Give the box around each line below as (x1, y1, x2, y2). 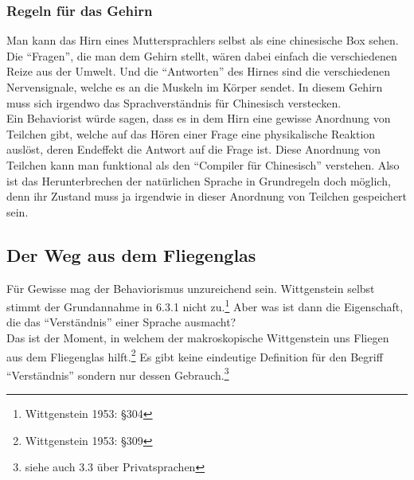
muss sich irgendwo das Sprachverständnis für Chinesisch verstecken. (6, 94, 342, 111)
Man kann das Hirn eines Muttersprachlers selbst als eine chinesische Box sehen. (6, 32, 399, 49)
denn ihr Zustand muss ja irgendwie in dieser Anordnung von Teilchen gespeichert (6, 188, 408, 205)
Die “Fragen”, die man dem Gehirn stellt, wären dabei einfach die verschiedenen (6, 47, 397, 64)
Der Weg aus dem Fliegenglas (6, 242, 256, 267)
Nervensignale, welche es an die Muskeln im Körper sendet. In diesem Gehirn (6, 79, 383, 95)
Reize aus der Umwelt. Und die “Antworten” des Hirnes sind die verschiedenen (6, 63, 391, 80)
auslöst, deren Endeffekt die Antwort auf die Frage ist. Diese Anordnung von (6, 141, 381, 158)
